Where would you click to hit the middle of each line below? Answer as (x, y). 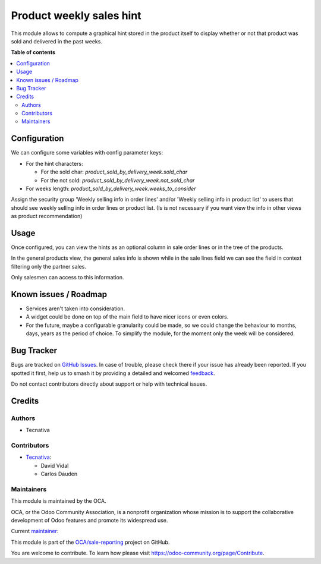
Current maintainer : (35, 531)
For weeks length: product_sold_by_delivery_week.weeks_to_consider (111, 188)
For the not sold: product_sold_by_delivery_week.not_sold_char (118, 180)
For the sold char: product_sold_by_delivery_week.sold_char (114, 172)
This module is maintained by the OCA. (59, 501)
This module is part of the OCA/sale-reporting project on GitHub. (90, 542)
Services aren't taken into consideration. (75, 308)
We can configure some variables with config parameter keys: (87, 153)
